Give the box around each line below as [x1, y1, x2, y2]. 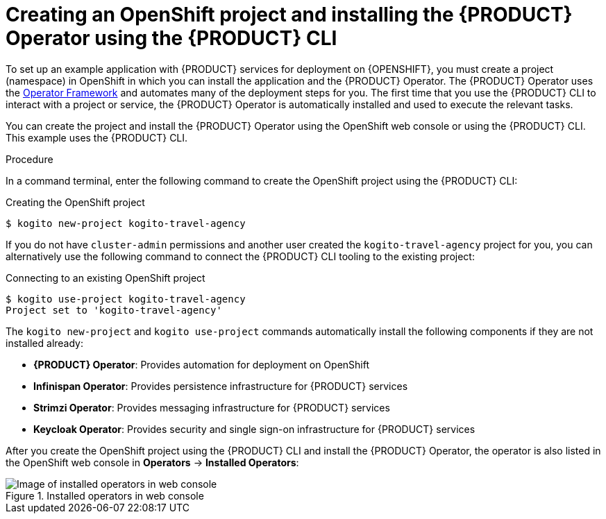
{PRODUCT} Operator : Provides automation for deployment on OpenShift [33, 358, 370, 371]
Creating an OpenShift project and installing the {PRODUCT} [6, 3, 573, 26]
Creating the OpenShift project [6, 196, 145, 208]
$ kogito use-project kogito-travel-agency [6, 293, 246, 305]
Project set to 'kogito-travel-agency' [6, 304, 222, 316]
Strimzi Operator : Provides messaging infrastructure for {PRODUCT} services [33, 401, 390, 414]
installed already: [6, 337, 84, 349]
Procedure [6, 153, 53, 165]
